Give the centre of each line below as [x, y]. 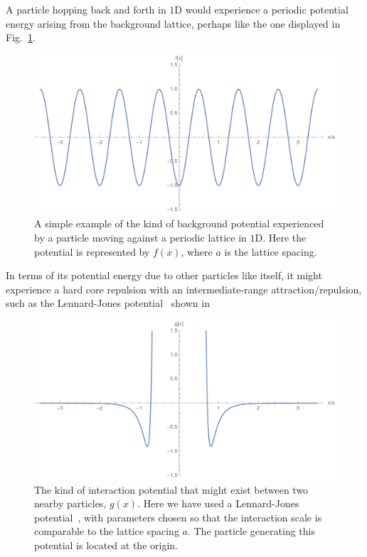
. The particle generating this [251, 531]
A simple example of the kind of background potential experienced [179, 223]
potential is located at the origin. [106, 545]
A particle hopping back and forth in [86, 9]
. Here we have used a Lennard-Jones [218, 503]
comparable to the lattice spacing [107, 531]
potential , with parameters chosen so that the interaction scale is [178, 517]
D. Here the [281, 237]
